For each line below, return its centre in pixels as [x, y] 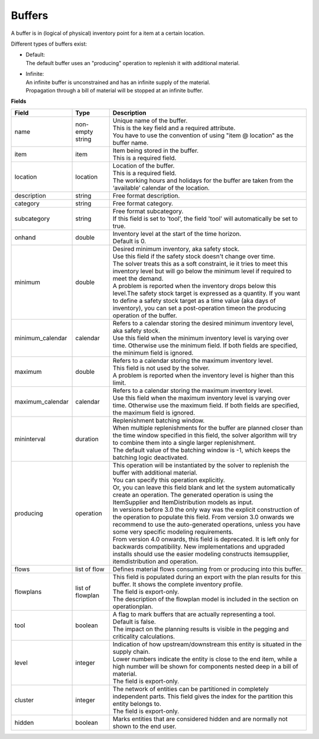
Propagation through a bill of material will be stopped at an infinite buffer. [115, 90]
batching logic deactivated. [150, 457]
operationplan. [133, 606]
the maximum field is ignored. [154, 412]
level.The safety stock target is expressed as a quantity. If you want [206, 293]
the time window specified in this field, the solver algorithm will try [205, 435]
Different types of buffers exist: [49, 44]
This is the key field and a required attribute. [174, 128]
